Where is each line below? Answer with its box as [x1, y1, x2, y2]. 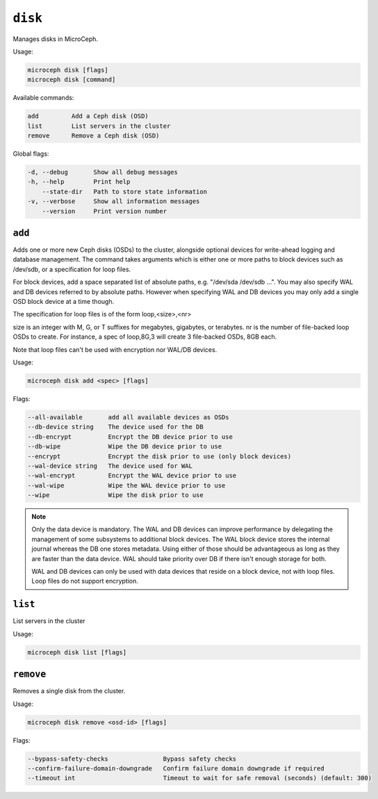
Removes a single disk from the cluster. [13, 687, 126, 695]
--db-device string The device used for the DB [27, 423, 204, 431]
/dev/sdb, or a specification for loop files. [13, 265, 131, 273]
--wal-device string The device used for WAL [27, 462, 192, 469]
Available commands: [13, 94, 74, 102]
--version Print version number [42, 207, 167, 215]
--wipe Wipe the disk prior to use [27, 491, 204, 499]
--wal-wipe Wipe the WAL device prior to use [27, 481, 226, 490]
